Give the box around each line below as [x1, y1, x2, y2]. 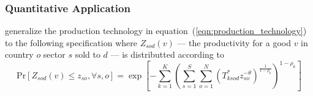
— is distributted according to [110, 48, 224, 61]
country [5, 48, 34, 61]
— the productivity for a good [177, 36, 291, 49]
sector [43, 48, 66, 61]
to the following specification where [5, 36, 137, 49]
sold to [75, 48, 100, 61]
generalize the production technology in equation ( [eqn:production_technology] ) [5, 24, 307, 37]
